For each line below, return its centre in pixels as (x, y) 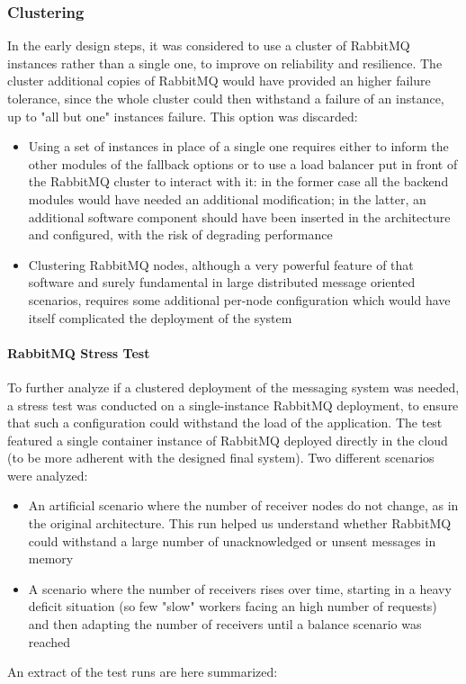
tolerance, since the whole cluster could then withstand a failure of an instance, (226, 98)
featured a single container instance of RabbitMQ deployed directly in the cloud (228, 440)
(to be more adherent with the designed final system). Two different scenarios (221, 458)
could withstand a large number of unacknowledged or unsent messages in (232, 540)
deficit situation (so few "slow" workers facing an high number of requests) (233, 606)
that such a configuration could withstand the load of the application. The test (225, 423)
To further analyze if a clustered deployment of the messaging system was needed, (233, 387)
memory (51, 558)
